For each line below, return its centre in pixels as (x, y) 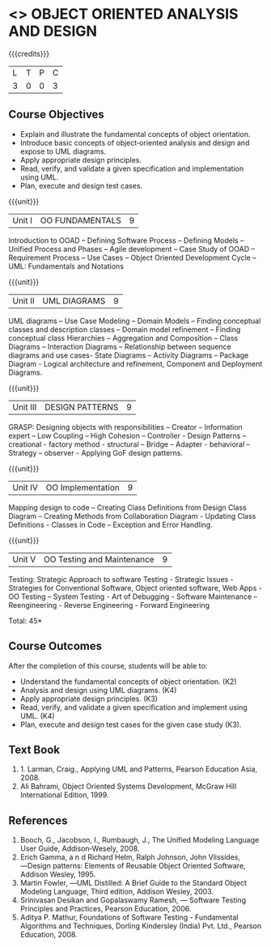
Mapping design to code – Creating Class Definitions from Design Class (127, 507)
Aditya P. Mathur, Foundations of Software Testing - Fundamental (129, 917)
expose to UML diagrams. (63, 151)
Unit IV (25, 487)
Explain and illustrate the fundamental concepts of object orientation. (135, 134)
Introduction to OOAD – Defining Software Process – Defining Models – (126, 240)
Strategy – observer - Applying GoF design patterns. (96, 452)
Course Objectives (57, 115)
